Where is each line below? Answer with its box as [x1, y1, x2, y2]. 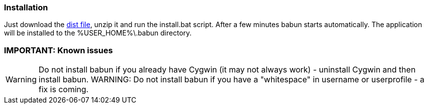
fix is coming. [38, 84, 89, 95]
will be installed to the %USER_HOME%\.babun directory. [4, 29, 192, 37]
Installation [4, 2, 48, 12]
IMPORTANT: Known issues [4, 45, 113, 55]
